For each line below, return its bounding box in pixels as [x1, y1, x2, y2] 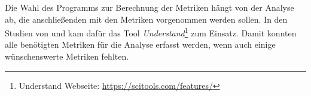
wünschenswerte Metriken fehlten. [5, 50, 129, 63]
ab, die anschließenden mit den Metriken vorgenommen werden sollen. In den [5, 13, 288, 25]
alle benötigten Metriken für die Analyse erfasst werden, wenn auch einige [5, 38, 276, 51]
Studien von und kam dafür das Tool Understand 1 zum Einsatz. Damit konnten [5, 25, 297, 39]
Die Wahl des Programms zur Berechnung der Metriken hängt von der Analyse [5, 1, 294, 13]
